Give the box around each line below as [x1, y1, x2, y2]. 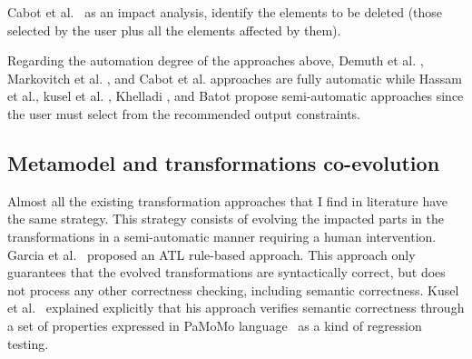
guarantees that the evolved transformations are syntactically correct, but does [7, 263, 446, 282]
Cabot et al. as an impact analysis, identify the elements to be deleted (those [7, 3, 443, 21]
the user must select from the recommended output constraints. [7, 104, 361, 123]
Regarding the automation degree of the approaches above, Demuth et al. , [7, 51, 424, 70]
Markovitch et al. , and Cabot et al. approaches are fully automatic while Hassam [7, 68, 462, 87]
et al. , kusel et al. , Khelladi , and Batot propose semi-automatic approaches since [7, 86, 464, 105]
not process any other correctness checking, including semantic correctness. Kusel [7, 280, 459, 299]
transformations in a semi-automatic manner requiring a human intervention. [7, 226, 437, 245]
